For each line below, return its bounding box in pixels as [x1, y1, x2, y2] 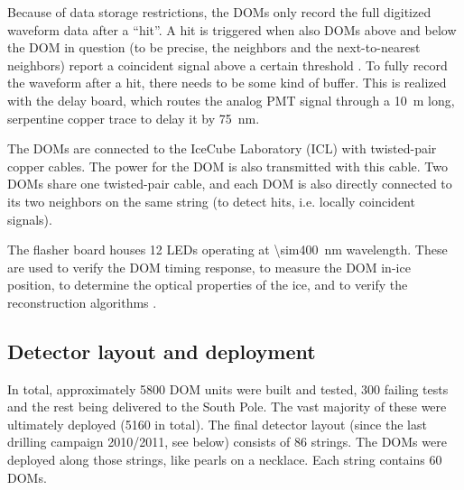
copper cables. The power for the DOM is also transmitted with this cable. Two [7, 156, 448, 175]
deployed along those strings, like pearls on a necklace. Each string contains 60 [7, 450, 442, 469]
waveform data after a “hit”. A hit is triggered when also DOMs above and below [7, 20, 457, 39]
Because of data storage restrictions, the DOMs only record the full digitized [7, 3, 432, 21]
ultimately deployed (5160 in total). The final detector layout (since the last [7, 414, 427, 433]
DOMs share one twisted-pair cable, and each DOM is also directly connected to [7, 174, 452, 193]
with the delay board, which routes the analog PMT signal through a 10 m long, [7, 90, 455, 109]
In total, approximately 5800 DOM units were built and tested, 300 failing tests [7, 379, 449, 398]
